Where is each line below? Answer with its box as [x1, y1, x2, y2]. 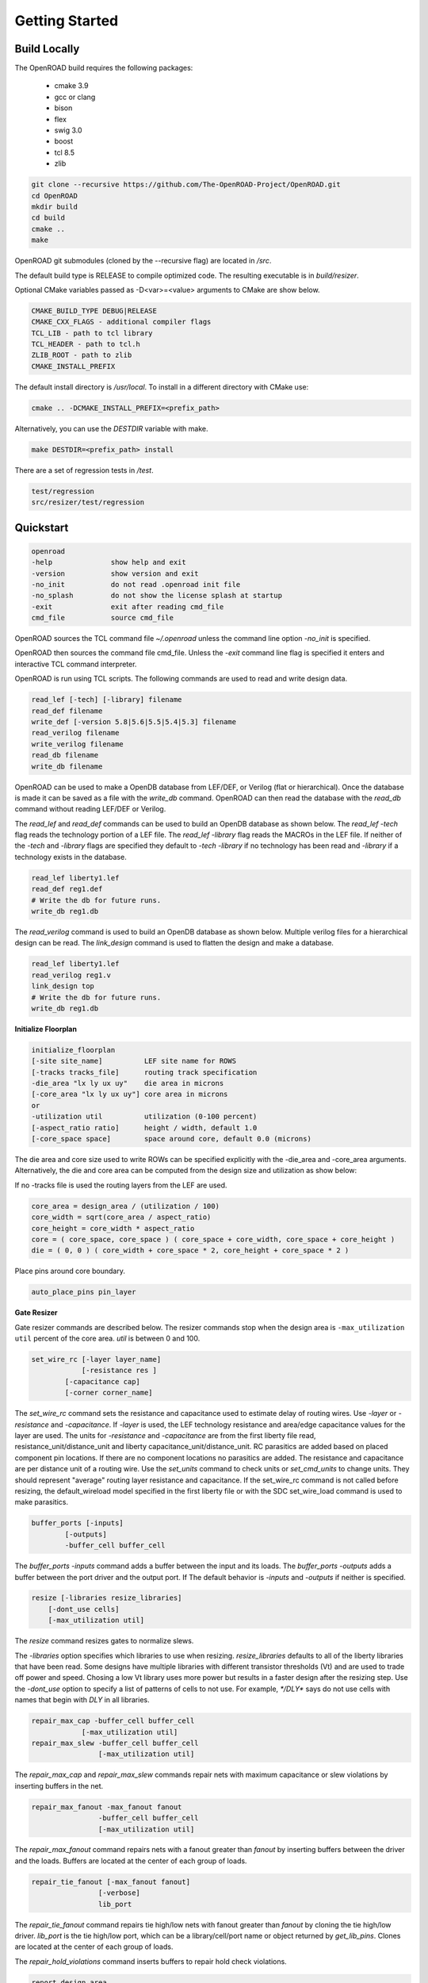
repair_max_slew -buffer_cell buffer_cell [31, 1738, 199, 1747]
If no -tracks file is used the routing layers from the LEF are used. [14, 1180, 227, 1190]
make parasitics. [14, 1498, 69, 1507]
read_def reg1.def [31, 884, 103, 894]
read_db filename [31, 750, 99, 760]
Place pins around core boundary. [14, 1266, 126, 1276]
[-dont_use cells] [48, 1605, 120, 1613]
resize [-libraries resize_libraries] [31, 1594, 182, 1602]
